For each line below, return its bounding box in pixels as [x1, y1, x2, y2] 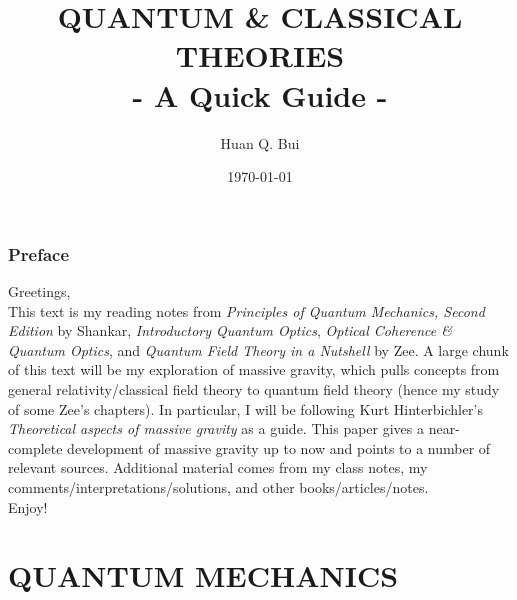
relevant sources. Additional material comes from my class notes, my [8, 457, 428, 478]
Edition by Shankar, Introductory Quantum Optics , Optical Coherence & [8, 320, 453, 341]
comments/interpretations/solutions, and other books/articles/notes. [8, 476, 429, 497]
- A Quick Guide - [132, 74, 388, 115]
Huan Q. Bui [220, 132, 300, 153]
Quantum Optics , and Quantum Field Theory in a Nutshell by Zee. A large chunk [8, 339, 509, 360]
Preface [8, 241, 70, 266]
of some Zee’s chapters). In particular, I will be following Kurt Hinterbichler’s [8, 398, 483, 419]
